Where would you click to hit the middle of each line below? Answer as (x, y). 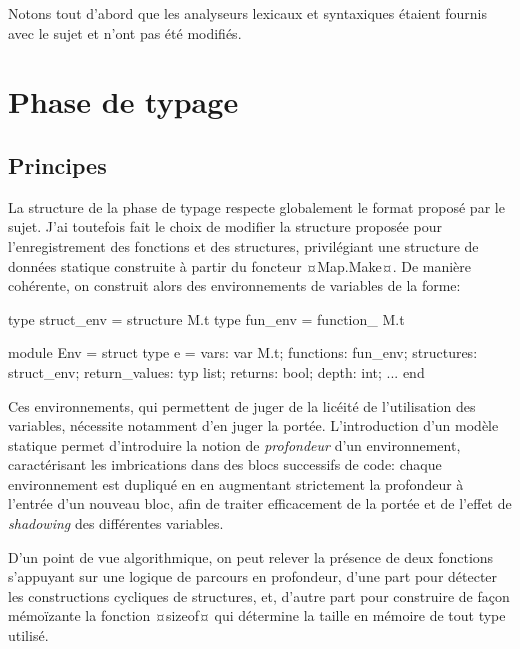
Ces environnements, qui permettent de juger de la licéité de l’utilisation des (242, 405)
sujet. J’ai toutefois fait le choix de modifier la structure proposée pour (225, 226)
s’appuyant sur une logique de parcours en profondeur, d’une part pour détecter (253, 576)
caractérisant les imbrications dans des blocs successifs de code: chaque (225, 464)
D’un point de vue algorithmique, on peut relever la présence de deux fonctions (251, 556)
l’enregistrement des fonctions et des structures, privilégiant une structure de (243, 245)
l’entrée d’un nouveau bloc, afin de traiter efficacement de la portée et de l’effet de (260, 503)
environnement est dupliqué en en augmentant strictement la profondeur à (236, 483)
